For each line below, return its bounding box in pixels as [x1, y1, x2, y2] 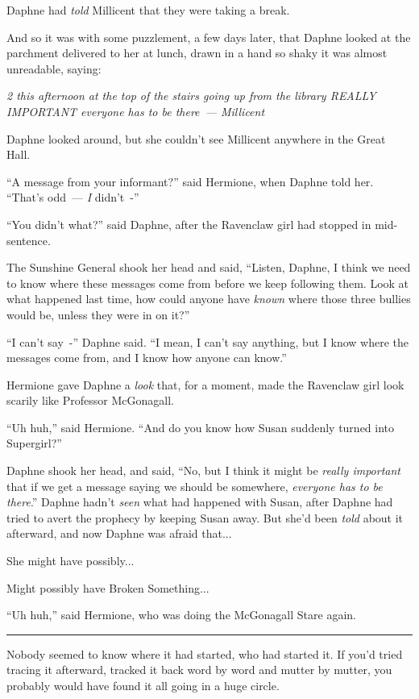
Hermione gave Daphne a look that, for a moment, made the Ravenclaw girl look [6, 376, 404, 393]
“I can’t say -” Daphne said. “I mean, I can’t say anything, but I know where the [6, 333, 409, 350]
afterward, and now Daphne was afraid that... [6, 525, 232, 542]
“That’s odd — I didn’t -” [6, 189, 139, 206]
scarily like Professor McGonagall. [6, 392, 174, 409]
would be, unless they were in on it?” [6, 306, 190, 322]
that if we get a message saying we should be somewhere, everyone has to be [6, 477, 383, 494]
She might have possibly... [6, 552, 135, 569]
